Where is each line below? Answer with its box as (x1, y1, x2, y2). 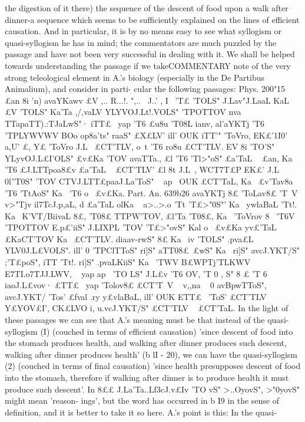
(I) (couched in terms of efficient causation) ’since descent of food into (40, 325, 293, 337)
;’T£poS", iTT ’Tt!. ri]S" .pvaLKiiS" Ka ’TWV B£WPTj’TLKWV (5, 256, 251, 268)
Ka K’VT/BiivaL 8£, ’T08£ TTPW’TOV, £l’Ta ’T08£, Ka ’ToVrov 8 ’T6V (5, 209, 295, 222)
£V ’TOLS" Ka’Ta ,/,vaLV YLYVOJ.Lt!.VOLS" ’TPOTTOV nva (5, 105, 241, 118)
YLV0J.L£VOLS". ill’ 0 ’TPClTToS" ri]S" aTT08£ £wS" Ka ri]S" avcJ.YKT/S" (5, 244, 300, 256)
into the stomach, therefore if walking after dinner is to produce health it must (5, 371, 289, 383)
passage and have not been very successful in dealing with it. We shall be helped (5, 48, 295, 60)
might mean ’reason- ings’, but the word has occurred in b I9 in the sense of (5, 394, 280, 407)
